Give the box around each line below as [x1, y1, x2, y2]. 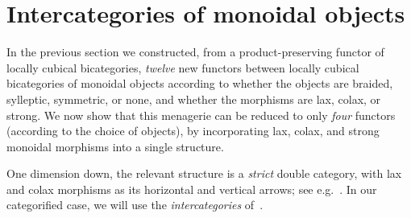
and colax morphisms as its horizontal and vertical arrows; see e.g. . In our [6, 180, 377, 197]
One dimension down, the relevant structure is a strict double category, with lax [6, 165, 402, 182]
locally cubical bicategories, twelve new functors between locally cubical [6, 59, 359, 76]
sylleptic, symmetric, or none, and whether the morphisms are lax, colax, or [6, 90, 381, 107]
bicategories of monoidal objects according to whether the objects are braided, [6, 75, 393, 92]
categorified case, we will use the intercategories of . [6, 196, 264, 213]
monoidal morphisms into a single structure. [6, 138, 224, 154]
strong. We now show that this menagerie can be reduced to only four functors [6, 106, 396, 123]
